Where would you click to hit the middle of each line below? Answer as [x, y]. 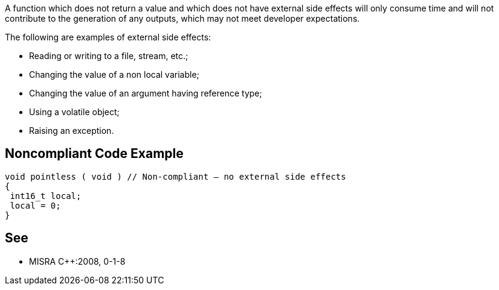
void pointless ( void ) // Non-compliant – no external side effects [175, 176]
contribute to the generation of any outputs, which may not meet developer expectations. [182, 18]
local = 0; [35, 205]
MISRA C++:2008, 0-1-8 [77, 261]
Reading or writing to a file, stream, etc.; [109, 56]
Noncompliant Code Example [94, 154]
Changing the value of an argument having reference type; [146, 93]
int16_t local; [46, 196]
